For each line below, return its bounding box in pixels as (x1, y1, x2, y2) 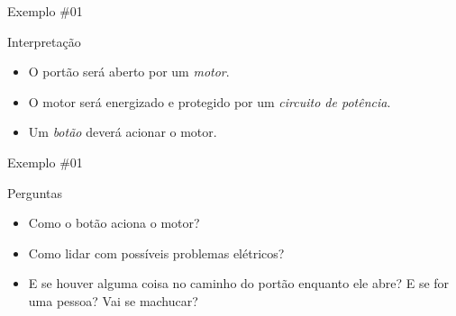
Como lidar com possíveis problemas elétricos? (28, 243, 285, 262)
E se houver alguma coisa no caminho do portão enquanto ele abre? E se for (28, 274, 450, 293)
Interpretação (7, 32, 81, 50)
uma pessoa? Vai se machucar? (28, 291, 198, 310)
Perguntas (7, 183, 62, 202)
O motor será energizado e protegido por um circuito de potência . (28, 92, 391, 111)
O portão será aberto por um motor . (28, 62, 230, 81)
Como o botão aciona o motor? (28, 213, 200, 232)
